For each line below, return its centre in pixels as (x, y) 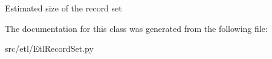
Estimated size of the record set (63, 8)
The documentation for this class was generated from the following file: (136, 28)
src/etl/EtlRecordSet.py (49, 48)
